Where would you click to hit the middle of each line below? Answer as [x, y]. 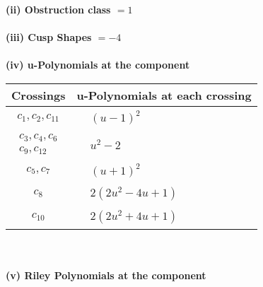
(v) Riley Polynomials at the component [106, 275]
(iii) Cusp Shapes [49, 37]
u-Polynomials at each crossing [164, 95]
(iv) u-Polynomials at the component [98, 65]
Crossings [39, 95]
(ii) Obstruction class [58, 9]
